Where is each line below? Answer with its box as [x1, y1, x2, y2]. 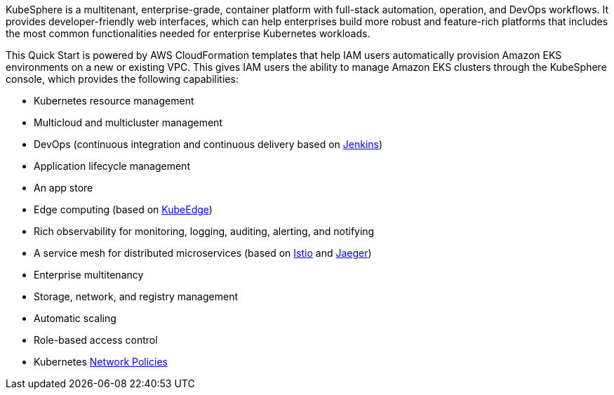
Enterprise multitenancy [34, 269, 144, 281]
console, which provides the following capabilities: [6, 73, 239, 85]
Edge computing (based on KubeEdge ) [34, 203, 213, 215]
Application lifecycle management [34, 160, 190, 172]
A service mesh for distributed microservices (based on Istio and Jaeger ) [34, 247, 372, 259]
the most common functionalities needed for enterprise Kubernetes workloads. [6, 27, 371, 39]
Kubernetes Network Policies [34, 356, 168, 368]
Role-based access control [34, 334, 158, 346]
